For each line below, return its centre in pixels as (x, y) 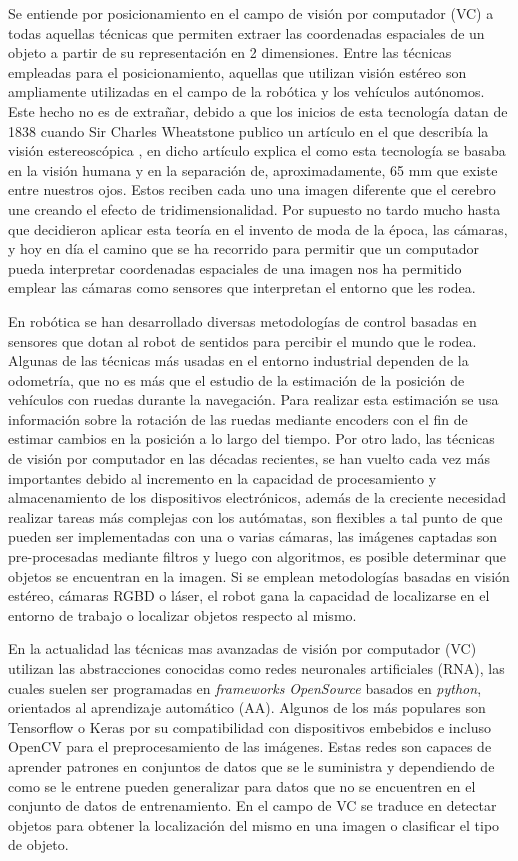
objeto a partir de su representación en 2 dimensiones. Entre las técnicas (230, 52)
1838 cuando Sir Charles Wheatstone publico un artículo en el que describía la (248, 130)
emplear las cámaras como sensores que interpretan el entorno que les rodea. (242, 287)
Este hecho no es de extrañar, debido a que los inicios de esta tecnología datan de (258, 110)
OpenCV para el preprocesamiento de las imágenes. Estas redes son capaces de (250, 746)
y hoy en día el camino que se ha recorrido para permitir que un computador (243, 248)
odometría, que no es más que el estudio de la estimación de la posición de (236, 379)
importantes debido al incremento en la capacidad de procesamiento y (222, 477)
